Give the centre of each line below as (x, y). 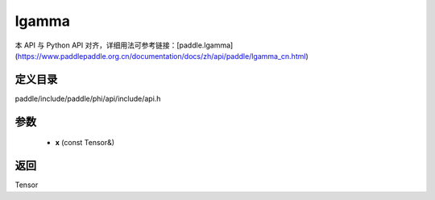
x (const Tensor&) (85, 143)
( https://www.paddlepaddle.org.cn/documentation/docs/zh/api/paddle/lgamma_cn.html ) (162, 56)
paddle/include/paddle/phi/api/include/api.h (88, 98)
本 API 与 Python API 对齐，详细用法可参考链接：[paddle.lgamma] (124, 45)
